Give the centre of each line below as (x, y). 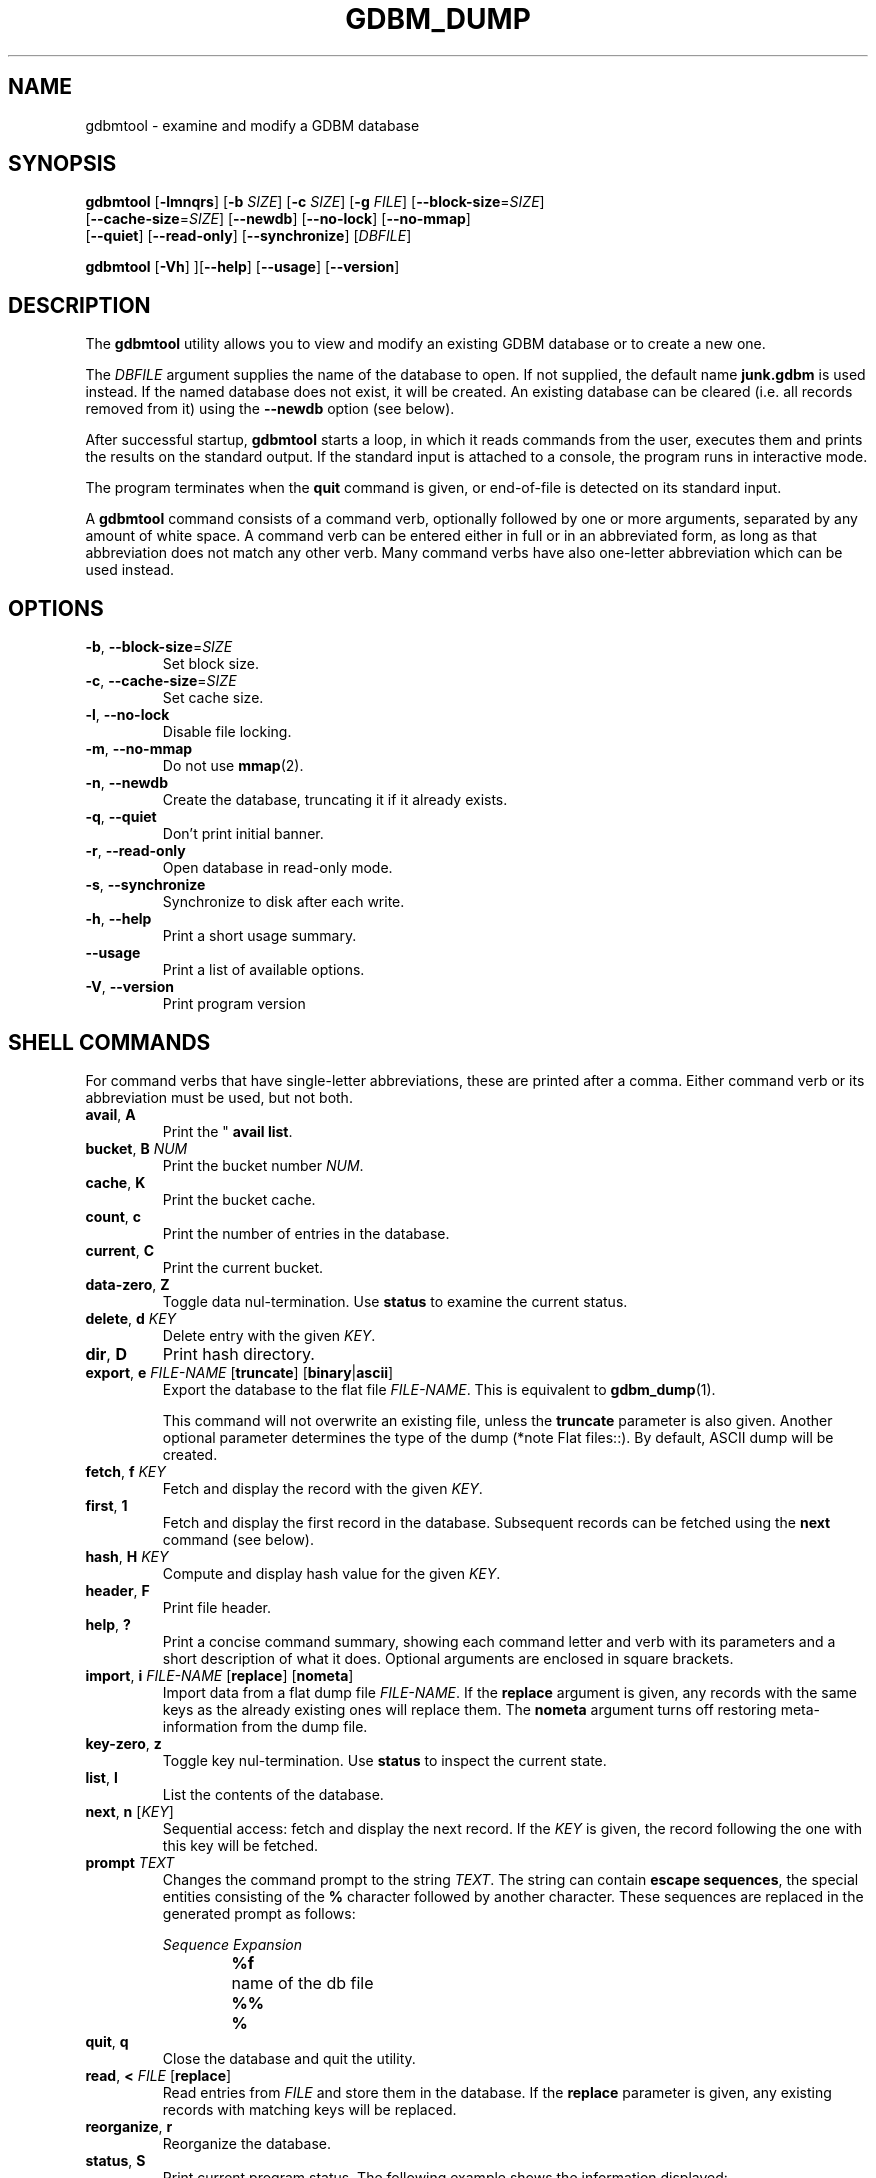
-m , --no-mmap (139, 749)
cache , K (115, 1182)
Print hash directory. (238, 1353)
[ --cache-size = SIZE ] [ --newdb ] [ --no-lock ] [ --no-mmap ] (278, 219)
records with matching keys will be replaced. (309, 2109)
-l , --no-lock (127, 715)
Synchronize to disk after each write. (283, 902)
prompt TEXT (130, 1862)
